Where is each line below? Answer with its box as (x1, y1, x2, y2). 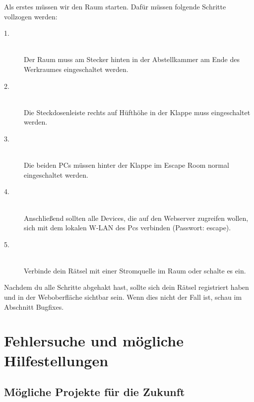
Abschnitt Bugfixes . (4, 301, 64, 312)
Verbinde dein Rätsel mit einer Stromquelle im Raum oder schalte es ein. (24, 265, 246, 275)
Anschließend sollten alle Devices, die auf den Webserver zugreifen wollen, (24, 212, 249, 223)
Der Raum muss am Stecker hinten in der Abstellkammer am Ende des (24, 54, 240, 65)
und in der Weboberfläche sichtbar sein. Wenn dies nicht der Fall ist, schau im (4, 292, 242, 302)
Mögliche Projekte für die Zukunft (4, 384, 185, 400)
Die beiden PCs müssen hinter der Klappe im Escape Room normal (24, 160, 229, 170)
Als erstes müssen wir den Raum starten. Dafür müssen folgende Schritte (4, 1, 226, 11)
